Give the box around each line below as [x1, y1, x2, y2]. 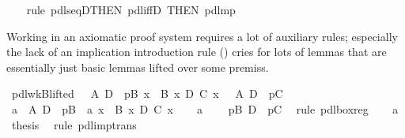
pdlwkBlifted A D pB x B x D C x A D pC [11, 85, 283, 102]
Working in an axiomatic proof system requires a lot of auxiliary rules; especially [6, 28, 398, 44]
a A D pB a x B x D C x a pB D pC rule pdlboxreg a [11, 100, 399, 117]
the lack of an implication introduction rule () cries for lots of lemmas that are [6, 43, 387, 60]
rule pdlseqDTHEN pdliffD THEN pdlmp [26, 2, 236, 17]
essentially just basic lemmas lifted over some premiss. [6, 58, 269, 75]
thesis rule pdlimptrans [11, 116, 137, 132]
